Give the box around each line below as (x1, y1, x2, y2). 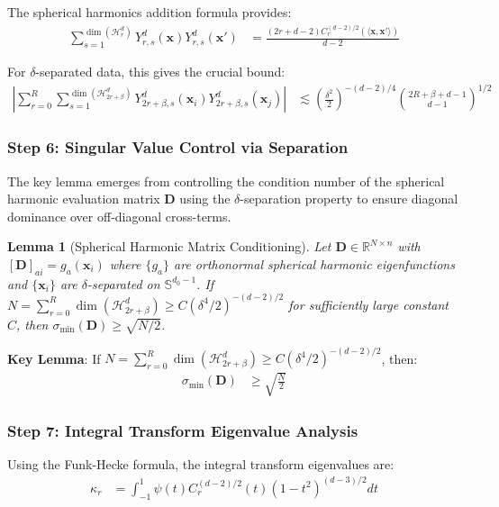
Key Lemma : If (7, 349, 101, 367)
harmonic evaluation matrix (7, 189, 160, 208)
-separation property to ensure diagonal (240, 189, 458, 208)
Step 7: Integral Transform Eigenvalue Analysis (7, 419, 358, 441)
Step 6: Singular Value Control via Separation (7, 136, 349, 158)
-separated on (86, 274, 160, 293)
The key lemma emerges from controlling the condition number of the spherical (7, 171, 445, 190)
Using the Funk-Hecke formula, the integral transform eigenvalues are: (7, 454, 395, 473)
